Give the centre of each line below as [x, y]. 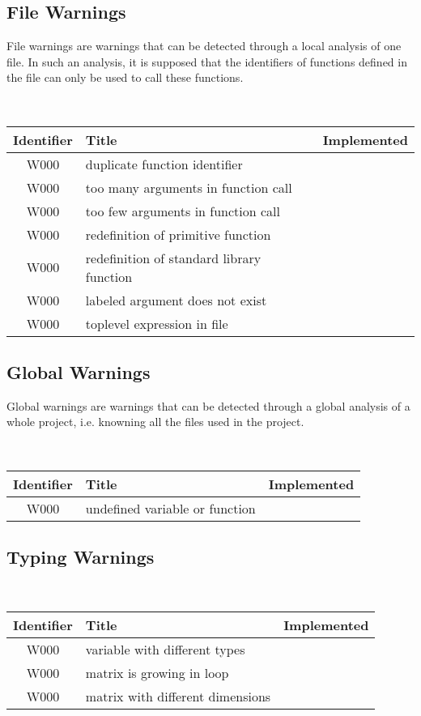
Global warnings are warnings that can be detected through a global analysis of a [208, 405]
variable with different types [165, 650]
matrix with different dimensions [178, 697]
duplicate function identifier [164, 164]
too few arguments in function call [183, 211]
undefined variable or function [170, 508]
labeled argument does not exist [176, 300]
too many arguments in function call [189, 187]
